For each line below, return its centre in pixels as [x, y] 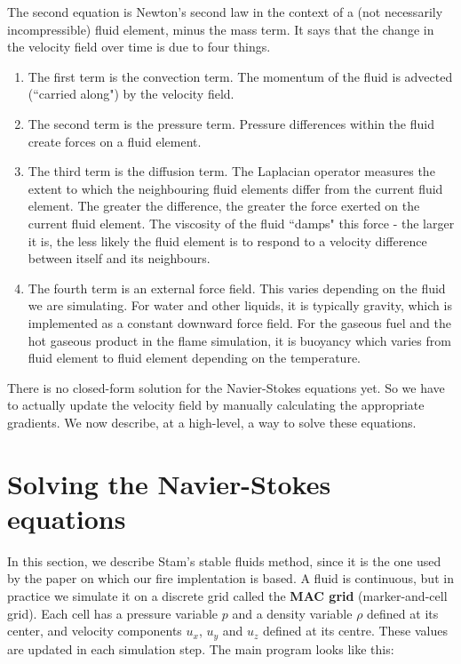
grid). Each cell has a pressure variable [113, 613]
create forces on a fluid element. [115, 141]
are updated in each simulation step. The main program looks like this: [201, 648]
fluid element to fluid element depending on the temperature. [195, 358]
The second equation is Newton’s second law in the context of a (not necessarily [225, 12]
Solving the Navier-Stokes [169, 483]
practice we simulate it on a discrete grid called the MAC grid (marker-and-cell [227, 595]
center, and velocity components [95, 631]
